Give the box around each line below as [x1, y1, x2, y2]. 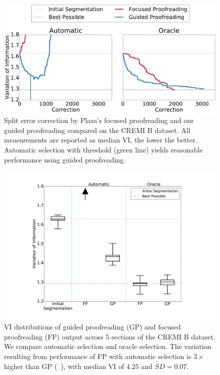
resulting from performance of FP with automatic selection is [4, 351, 191, 361]
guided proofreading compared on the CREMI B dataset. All [4, 124, 190, 135]
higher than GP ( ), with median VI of [4, 360, 124, 371]
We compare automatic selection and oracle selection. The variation [4, 341, 211, 351]
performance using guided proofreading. [4, 154, 125, 164]
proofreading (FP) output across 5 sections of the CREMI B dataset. [4, 331, 215, 341]
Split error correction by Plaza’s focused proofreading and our [4, 115, 194, 125]
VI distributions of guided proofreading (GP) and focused [4, 321, 181, 332]
